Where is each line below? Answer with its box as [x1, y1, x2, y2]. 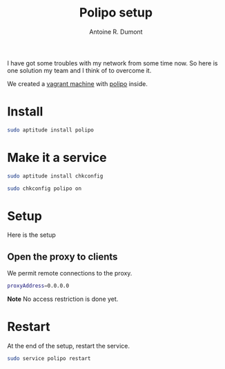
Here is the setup [7, 231, 57, 239]
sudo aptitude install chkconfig [7, 172, 104, 180]
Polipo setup [79, 5, 153, 21]
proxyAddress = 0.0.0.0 [7, 282, 70, 290]
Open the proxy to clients [7, 251, 118, 262]
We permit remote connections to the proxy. [7, 269, 133, 277]
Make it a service [7, 149, 107, 165]
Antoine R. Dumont [89, 28, 143, 36]
